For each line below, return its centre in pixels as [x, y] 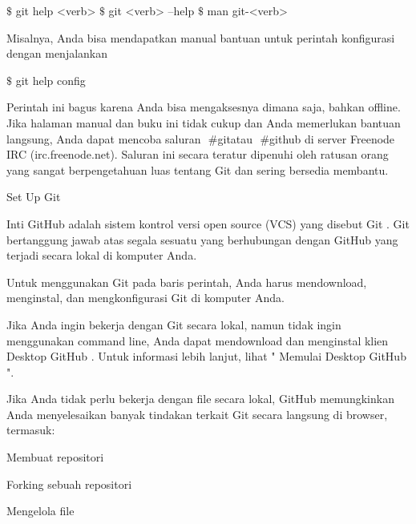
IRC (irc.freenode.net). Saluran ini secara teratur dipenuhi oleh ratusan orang [198, 154]
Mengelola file [40, 511]
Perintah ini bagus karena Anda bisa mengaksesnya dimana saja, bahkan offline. [204, 107]
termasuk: [31, 430]
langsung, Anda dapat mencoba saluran [104, 138]
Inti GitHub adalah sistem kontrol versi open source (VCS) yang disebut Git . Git [208, 223]
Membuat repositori [55, 457]
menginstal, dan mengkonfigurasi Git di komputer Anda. [145, 298]
